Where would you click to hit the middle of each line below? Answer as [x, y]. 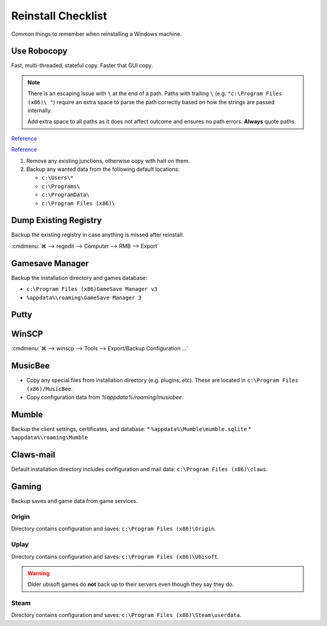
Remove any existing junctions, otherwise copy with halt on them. [108, 161]
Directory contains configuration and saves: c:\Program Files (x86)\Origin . [114, 529]
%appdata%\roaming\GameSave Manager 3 [84, 298]
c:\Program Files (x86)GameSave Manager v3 [92, 289]
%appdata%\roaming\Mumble [50, 438]
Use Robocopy [39, 51]
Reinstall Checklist [59, 16]
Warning [38, 573]
